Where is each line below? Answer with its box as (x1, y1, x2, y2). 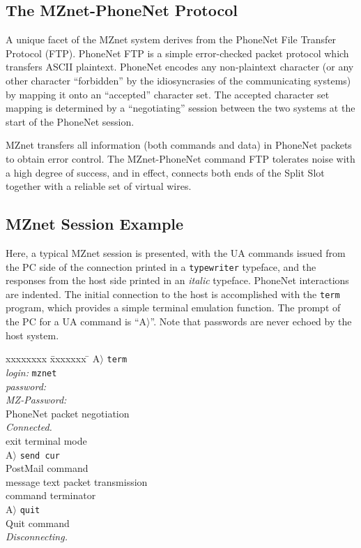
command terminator (6, 488, 96, 503)
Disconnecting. (6, 529, 68, 544)
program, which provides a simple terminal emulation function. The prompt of (6, 300, 341, 315)
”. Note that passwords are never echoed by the (150, 314, 352, 329)
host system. (6, 327, 59, 342)
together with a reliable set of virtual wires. (6, 179, 192, 193)
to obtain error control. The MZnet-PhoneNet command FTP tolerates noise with (6, 151, 355, 165)
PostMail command (6, 461, 89, 475)
